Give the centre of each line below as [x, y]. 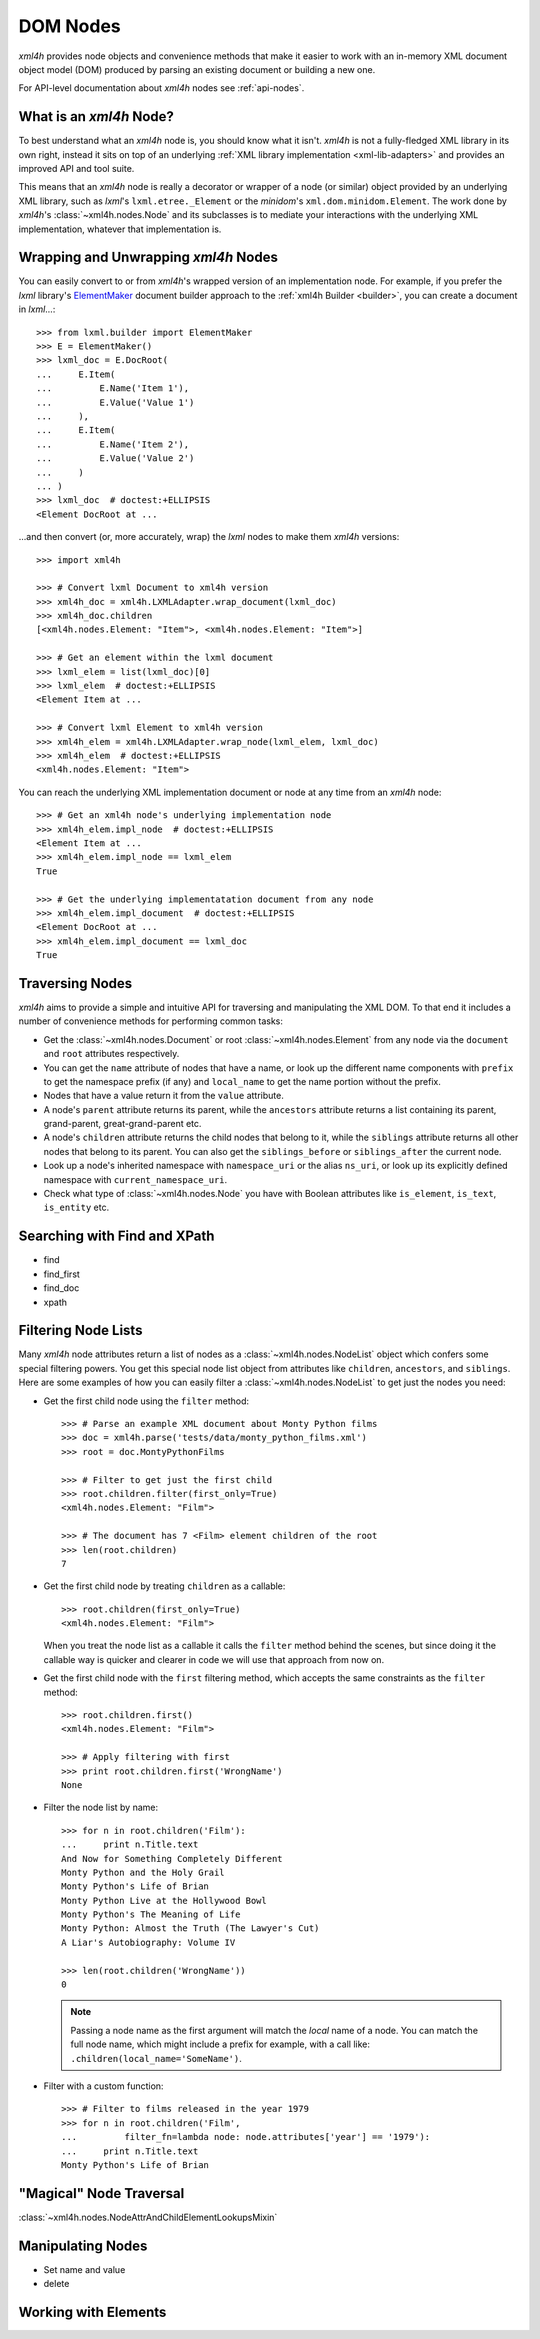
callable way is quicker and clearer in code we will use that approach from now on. [214, 1659]
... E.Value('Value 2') [115, 458]
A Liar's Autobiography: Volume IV [148, 1942]
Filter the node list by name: [101, 1807]
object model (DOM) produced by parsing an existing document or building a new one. [197, 69]
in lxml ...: [37, 309]
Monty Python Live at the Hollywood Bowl [164, 1900]
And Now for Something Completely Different [172, 1858]
